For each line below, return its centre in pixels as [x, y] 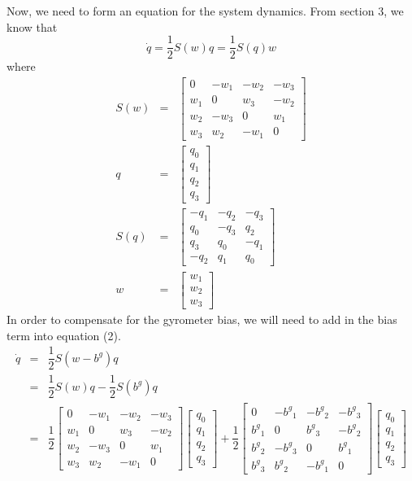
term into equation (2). [64, 335]
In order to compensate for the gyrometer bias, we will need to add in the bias [202, 319]
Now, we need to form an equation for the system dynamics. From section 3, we [205, 11]
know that [32, 26]
